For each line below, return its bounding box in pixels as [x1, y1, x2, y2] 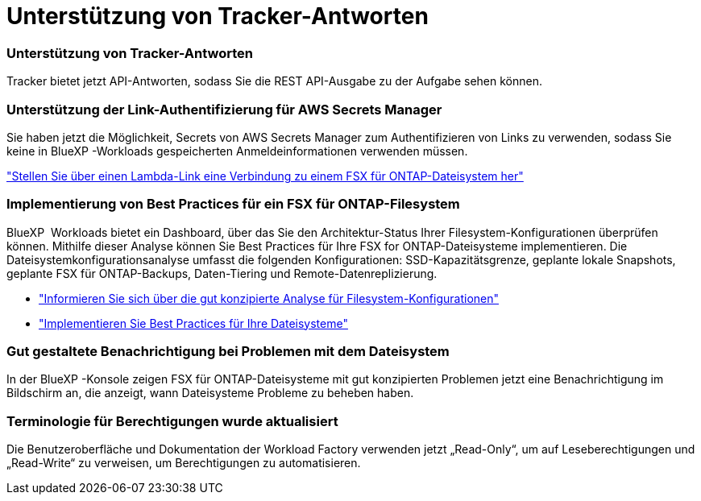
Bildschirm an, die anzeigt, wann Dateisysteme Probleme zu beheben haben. [6, 386, 414, 400]
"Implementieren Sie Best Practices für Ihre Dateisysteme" [39, 316, 348, 330]
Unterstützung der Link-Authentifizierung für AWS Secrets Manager [6, 101, 442, 118]
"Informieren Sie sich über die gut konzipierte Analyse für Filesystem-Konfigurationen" [39, 291, 499, 305]
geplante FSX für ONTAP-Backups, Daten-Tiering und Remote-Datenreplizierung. [6, 266, 438, 280]
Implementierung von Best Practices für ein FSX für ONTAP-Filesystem [6, 196, 460, 213]
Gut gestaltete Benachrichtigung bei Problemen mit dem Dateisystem [6, 343, 450, 359]
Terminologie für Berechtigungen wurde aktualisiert [6, 412, 338, 429]
